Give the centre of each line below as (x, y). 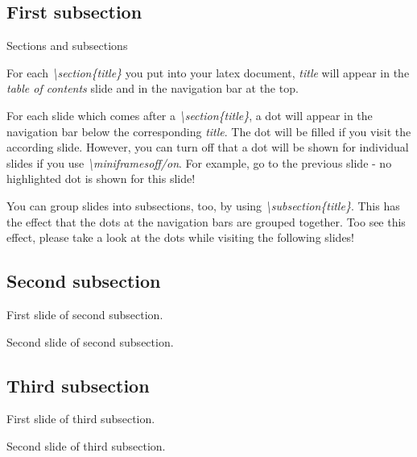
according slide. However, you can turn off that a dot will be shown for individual (208, 147)
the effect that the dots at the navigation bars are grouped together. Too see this (206, 221)
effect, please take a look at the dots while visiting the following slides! (181, 237)
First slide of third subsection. (81, 419)
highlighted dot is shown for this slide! (101, 179)
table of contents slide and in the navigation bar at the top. (153, 88)
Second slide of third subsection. (86, 445)
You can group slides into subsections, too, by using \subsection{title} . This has (203, 205)
